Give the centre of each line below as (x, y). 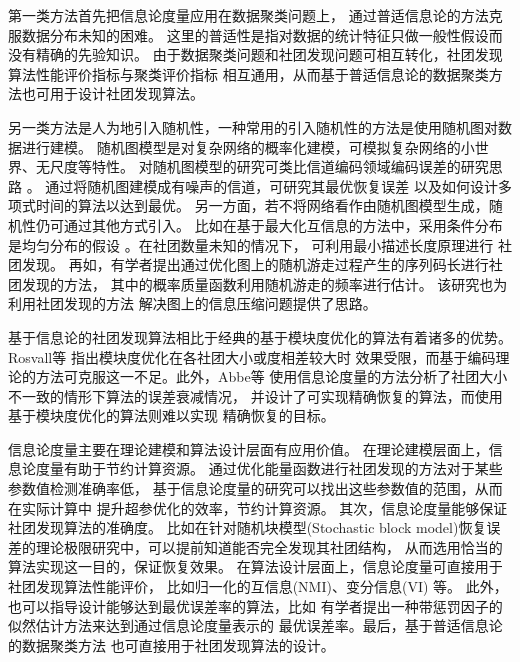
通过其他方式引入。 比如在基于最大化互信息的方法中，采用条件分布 (283, 224)
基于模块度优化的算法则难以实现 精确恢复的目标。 (171, 415)
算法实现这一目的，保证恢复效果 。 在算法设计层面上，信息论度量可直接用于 (255, 566)
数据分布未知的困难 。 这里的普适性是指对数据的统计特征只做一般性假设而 (262, 34)
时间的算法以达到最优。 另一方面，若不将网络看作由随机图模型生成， (262, 205)
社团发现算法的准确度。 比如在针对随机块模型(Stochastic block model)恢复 (247, 527)
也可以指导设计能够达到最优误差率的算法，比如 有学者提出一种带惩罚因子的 (255, 605)
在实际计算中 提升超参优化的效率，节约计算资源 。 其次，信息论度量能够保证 (258, 507)
